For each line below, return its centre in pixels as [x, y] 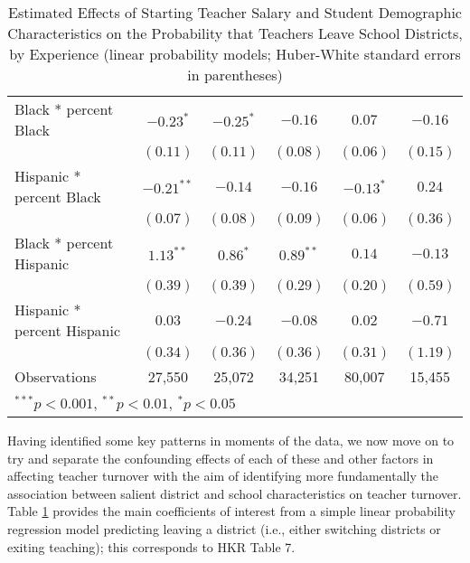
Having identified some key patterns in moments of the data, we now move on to [231, 440]
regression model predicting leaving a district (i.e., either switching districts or [224, 528]
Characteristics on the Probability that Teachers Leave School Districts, [235, 33]
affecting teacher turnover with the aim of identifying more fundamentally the [223, 476]
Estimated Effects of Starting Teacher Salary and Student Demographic [235, 12]
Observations [56, 376]
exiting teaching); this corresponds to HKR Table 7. [151, 546]
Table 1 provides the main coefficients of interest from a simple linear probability [231, 511]
